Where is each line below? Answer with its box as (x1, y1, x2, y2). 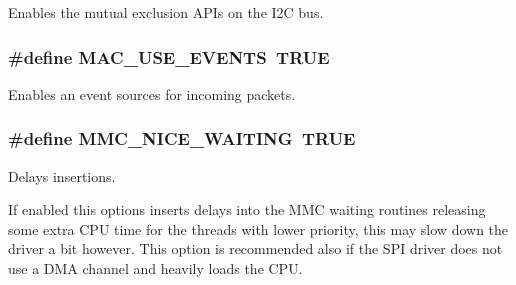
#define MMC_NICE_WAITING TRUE (8, 126, 356, 151)
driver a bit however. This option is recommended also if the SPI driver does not (8, 238, 503, 259)
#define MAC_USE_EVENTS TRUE (8, 44, 330, 69)
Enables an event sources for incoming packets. (8, 83, 296, 104)
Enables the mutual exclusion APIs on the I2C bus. (8, 2, 324, 22)
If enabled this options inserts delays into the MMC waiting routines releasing (8, 199, 486, 220)
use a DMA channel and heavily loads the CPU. (8, 258, 303, 278)
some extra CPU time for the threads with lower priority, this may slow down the (8, 218, 509, 239)
